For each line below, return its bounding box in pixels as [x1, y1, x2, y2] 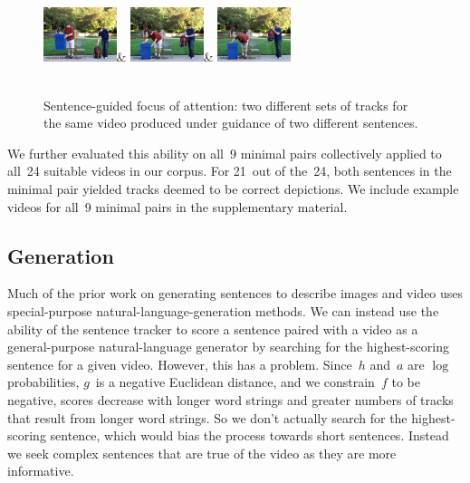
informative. [7, 461, 74, 480]
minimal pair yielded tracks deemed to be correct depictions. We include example [7, 179, 459, 198]
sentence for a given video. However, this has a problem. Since [7, 354, 352, 373]
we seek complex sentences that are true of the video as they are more [7, 443, 397, 462]
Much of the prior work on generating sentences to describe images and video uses [7, 284, 464, 303]
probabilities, [7, 372, 80, 391]
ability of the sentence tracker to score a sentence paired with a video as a [7, 319, 418, 338]
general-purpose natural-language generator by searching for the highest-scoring [7, 337, 449, 356]
